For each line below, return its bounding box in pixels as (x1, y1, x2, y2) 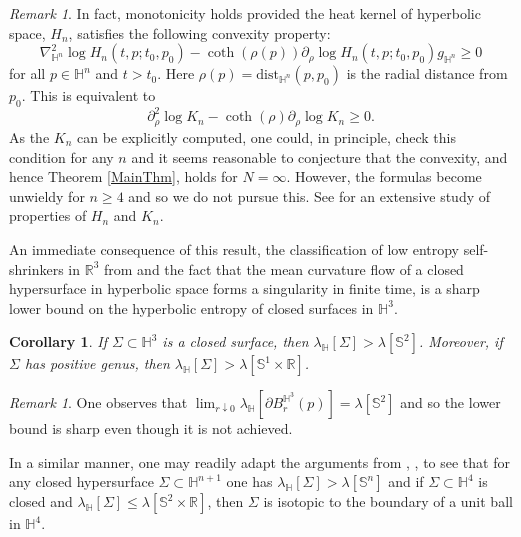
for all (9, 63, 46, 84)
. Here (157, 63, 195, 84)
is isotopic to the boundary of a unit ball (263, 491, 513, 512)
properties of (9, 205, 87, 226)
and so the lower (400, 392, 501, 413)
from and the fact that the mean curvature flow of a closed (103, 258, 464, 279)
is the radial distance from (346, 63, 508, 84)
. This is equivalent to (21, 85, 156, 106)
